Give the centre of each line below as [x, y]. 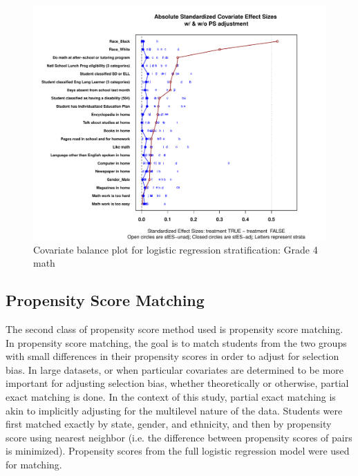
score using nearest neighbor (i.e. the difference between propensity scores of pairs [179, 437]
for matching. [34, 465]
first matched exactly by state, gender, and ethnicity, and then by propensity [169, 424]
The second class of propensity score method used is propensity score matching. [175, 329]
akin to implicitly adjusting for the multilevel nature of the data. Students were [174, 410]
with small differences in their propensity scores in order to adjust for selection [172, 356]
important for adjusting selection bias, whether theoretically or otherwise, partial [177, 383]
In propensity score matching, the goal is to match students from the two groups [176, 342]
